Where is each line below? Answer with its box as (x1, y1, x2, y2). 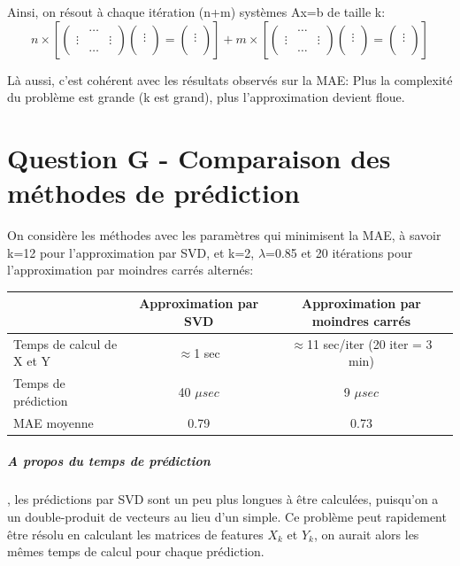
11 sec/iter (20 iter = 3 (306, 334, 433, 353)
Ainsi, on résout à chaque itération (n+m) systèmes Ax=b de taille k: (7, 3, 386, 20)
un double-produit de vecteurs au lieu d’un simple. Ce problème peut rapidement (7, 507, 447, 525)
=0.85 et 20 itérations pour (265, 243, 413, 261)
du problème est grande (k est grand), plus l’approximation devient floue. (7, 88, 405, 106)
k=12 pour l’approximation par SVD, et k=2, (7, 243, 255, 261)
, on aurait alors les (313, 524, 419, 543)
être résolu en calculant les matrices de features (7, 524, 264, 543)
